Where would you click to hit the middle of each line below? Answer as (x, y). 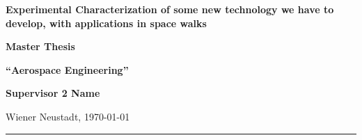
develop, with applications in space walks (106, 23)
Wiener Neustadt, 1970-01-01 (68, 116)
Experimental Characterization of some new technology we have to (170, 9)
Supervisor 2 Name (53, 93)
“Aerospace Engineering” (67, 69)
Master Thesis (40, 46)
